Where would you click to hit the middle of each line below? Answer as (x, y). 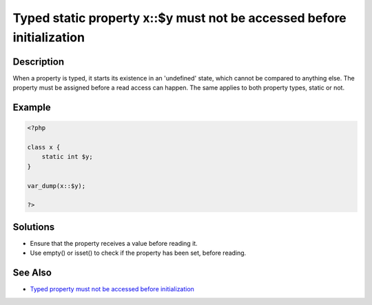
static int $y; (67, 157)
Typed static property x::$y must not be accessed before (180, 18)
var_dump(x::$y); (56, 186)
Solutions (34, 227)
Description (39, 62)
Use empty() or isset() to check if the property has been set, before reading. (138, 253)
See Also (32, 273)
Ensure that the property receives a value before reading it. (114, 243)
